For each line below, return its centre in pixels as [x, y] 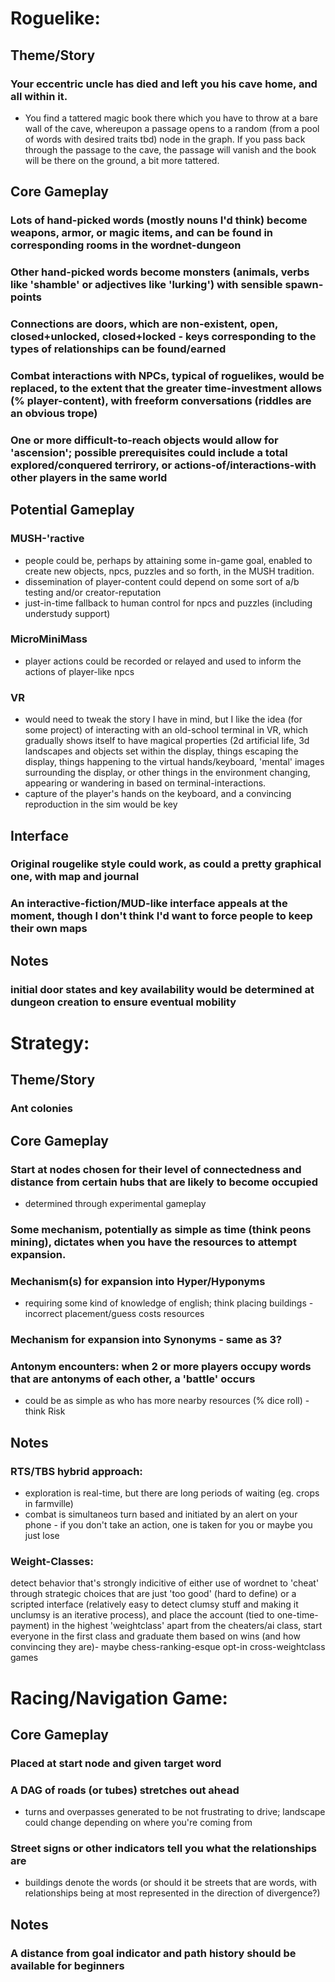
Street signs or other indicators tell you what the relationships [163, 1849]
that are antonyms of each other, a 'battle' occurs [133, 1379]
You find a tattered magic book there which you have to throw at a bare [171, 118]
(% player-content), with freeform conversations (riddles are [161, 400]
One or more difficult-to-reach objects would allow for [144, 440]
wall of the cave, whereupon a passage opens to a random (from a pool [172, 128]
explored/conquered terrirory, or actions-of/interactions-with [163, 465]
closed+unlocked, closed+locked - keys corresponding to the [163, 337]
